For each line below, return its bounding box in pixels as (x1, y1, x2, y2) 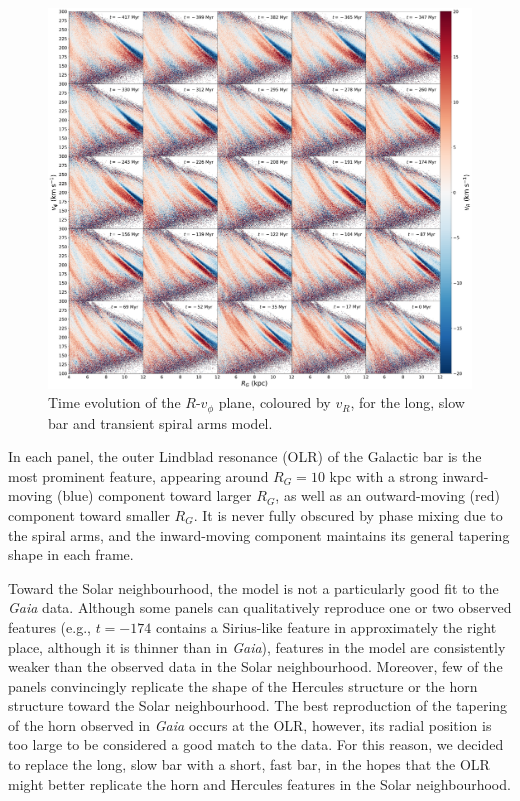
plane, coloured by (218, 392, 331, 413)
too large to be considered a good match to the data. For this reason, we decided (8, 734, 504, 755)
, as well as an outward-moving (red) (275, 485, 500, 506)
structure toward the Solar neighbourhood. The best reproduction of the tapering (8, 695, 508, 716)
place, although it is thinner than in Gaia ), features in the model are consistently (8, 636, 506, 657)
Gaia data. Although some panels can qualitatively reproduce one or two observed (8, 597, 512, 618)
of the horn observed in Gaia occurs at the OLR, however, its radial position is (8, 714, 492, 735)
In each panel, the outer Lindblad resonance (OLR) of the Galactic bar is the (8, 446, 482, 467)
